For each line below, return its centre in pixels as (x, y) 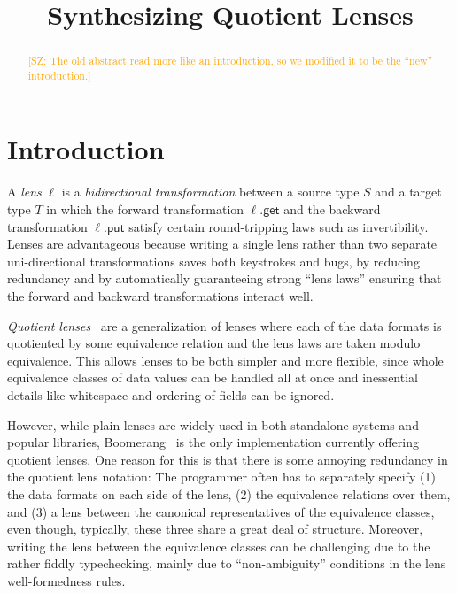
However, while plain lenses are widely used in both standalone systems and (213, 424)
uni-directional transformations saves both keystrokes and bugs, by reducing (213, 261)
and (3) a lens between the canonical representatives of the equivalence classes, (221, 511)
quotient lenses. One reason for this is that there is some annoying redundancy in (228, 459)
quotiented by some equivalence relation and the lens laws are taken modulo (214, 343)
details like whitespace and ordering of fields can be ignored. (171, 394)
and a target (408, 192)
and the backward (332, 209)
